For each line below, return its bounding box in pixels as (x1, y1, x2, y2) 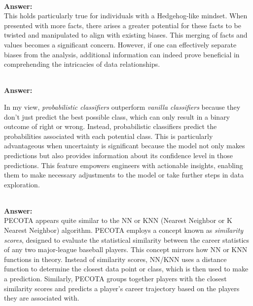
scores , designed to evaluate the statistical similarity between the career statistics (4, 234, 250, 245)
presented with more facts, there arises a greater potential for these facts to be (4, 20, 241, 30)
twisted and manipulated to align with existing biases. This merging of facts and (4, 30, 248, 40)
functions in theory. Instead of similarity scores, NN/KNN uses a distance (4, 254, 227, 264)
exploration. (4, 179, 40, 189)
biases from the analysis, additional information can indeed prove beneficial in (4, 49, 240, 59)
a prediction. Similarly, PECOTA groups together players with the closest (4, 273, 227, 284)
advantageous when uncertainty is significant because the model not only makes (4, 140, 245, 151)
